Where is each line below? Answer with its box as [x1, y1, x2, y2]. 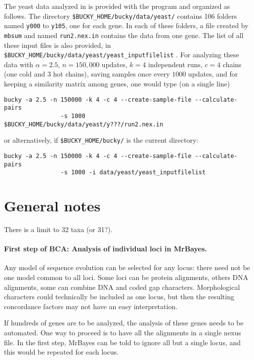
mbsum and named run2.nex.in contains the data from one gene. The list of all [4, 30, 244, 40]
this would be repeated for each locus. [4, 347, 119, 357]
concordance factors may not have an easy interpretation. [4, 301, 178, 311]
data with [4, 59, 34, 69]
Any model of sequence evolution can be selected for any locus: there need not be [4, 262, 251, 273]
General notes [4, 196, 101, 216]
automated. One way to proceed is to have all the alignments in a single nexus [4, 327, 241, 337]
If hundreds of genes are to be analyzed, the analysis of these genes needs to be [4, 318, 244, 328]
